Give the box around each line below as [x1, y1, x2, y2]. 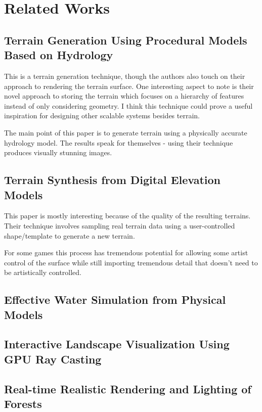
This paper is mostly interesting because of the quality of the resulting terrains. [4, 210, 251, 221]
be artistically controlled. [4, 267, 82, 278]
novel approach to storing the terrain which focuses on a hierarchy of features [4, 90, 244, 101]
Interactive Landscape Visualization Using [4, 336, 230, 352]
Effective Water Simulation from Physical [4, 292, 226, 307]
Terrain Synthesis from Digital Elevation [4, 172, 221, 188]
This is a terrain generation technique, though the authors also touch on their [4, 70, 245, 81]
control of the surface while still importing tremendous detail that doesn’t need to [4, 257, 258, 267]
